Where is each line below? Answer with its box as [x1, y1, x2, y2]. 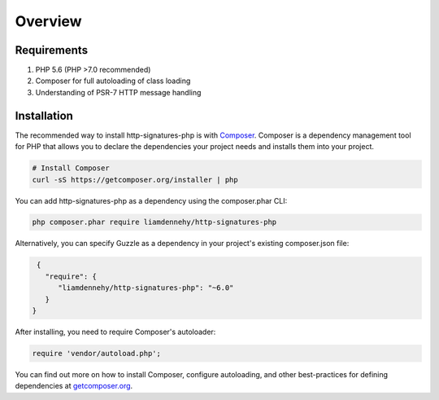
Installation [15, 108, 73, 122]
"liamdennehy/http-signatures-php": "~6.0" [58, 284, 234, 292]
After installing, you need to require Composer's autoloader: [15, 327, 216, 336]
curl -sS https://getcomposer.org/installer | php [32, 175, 239, 184]
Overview [15, 12, 82, 30]
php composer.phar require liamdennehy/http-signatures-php [32, 218, 277, 227]
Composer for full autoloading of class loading [35, 76, 191, 86]
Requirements [15, 43, 89, 57]
